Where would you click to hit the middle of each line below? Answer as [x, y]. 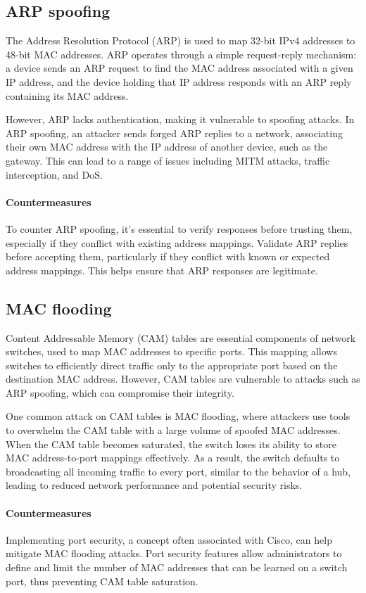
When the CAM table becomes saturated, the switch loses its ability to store [171, 444]
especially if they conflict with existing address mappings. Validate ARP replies [177, 242]
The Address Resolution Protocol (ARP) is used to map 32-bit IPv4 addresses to [181, 40]
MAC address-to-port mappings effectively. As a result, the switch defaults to [173, 458]
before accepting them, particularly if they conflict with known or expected [168, 256]
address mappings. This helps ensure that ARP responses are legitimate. [162, 270]
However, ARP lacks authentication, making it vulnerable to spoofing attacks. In [180, 119]
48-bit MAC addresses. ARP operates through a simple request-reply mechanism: [181, 54]
